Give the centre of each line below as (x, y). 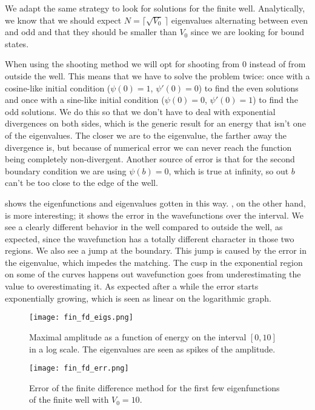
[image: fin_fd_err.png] (79, 369)
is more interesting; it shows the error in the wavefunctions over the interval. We (154, 215)
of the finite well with (69, 399)
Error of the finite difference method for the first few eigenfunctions (154, 387)
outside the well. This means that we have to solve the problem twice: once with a (157, 75)
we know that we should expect (63, 20)
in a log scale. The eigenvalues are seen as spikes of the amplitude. (152, 349)
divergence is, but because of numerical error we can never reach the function (148, 147)
